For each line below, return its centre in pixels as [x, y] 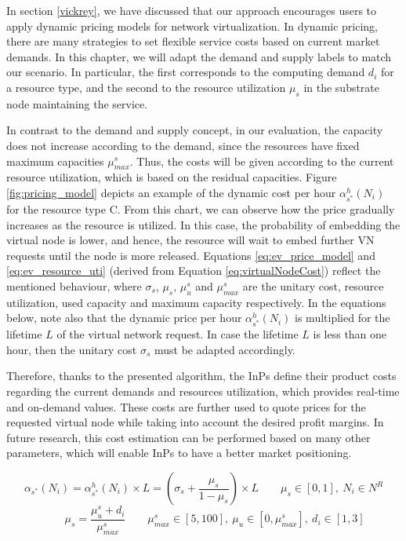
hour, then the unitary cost [72, 349]
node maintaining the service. [77, 103]
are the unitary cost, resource [313, 285]
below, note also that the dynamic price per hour [124, 318]
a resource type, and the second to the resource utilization [146, 87]
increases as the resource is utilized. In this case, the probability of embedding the [203, 224]
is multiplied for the [343, 318]
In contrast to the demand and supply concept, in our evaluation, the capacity [195, 130]
